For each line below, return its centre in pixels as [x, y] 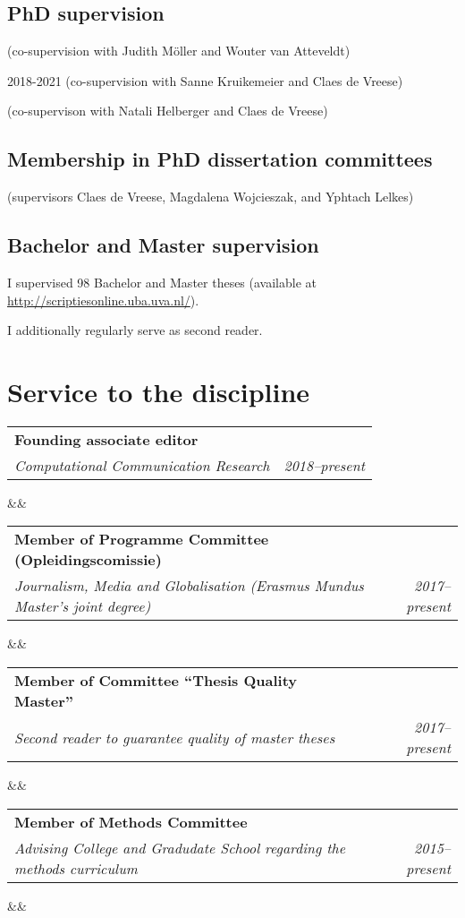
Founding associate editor [106, 439]
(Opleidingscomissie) [88, 560]
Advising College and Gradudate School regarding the [180, 847]
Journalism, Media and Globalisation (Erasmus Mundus [189, 586]
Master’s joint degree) [83, 606]
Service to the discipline [159, 391]
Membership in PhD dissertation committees [220, 159]
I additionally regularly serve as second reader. [135, 330]
